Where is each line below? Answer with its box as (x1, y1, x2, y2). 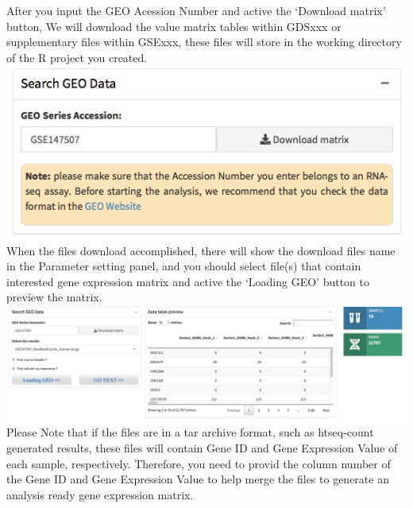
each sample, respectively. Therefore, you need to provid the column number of (6, 455, 391, 471)
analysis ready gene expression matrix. (6, 486, 194, 502)
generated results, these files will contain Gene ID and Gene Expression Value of (6, 439, 398, 456)
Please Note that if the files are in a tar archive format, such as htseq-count (6, 424, 374, 440)
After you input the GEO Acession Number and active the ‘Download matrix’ (6, 2, 386, 18)
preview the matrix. (6, 289, 102, 305)
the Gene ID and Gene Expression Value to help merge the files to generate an (6, 471, 389, 487)
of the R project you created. (6, 48, 148, 65)
